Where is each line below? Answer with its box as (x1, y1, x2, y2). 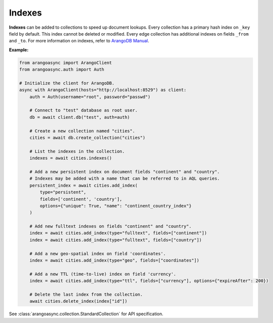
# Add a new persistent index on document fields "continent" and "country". (29, 169, 220, 174)
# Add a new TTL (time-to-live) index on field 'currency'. (29, 271, 176, 277)
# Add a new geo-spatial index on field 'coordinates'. (29, 251, 166, 256)
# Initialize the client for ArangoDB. (19, 80, 115, 86)
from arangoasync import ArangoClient (19, 60, 112, 65)
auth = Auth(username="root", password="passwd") (29, 94, 151, 99)
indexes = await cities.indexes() (29, 155, 112, 161)
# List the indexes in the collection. (29, 149, 125, 154)
